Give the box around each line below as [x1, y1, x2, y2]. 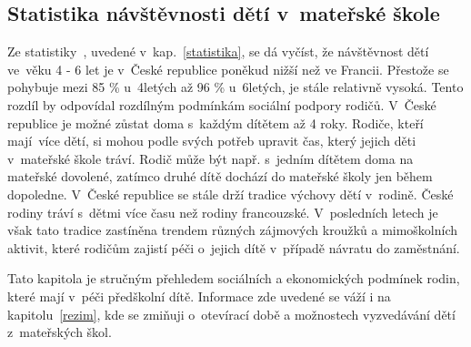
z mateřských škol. [7, 322, 112, 342]
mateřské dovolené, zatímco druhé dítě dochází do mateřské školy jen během [7, 167, 433, 186]
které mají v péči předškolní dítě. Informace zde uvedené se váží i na [7, 286, 391, 305]
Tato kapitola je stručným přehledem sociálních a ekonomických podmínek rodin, [7, 269, 460, 288]
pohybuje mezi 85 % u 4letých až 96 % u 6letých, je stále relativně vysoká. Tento [7, 77, 464, 97]
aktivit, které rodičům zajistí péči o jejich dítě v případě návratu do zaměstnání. [7, 238, 460, 257]
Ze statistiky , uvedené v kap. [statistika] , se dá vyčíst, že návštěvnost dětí [7, 42, 429, 61]
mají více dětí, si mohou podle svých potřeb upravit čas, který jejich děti [7, 131, 416, 150]
